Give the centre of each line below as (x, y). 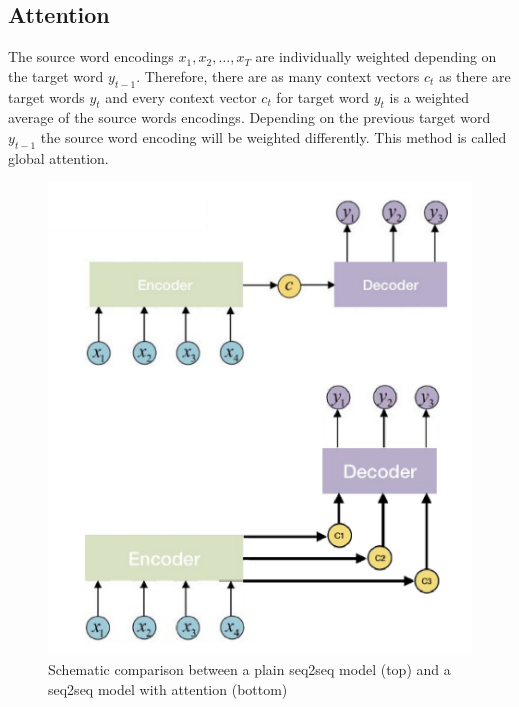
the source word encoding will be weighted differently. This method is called (273, 136)
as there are (474, 75)
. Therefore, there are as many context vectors (278, 75)
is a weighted (429, 96)
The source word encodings (91, 56)
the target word (56, 75)
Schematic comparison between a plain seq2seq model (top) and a (249, 668)
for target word (323, 96)
